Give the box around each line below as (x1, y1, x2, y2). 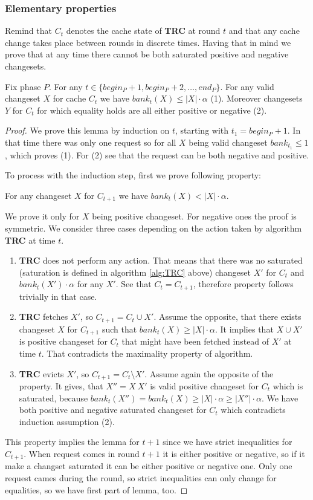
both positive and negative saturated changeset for (19, 403, 207, 416)
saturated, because (19, 391, 88, 404)
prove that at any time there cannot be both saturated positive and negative (5, 48, 289, 60)
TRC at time (5, 233, 56, 246)
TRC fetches (19, 310, 68, 323)
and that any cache (228, 24, 300, 37)
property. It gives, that (19, 380, 103, 392)
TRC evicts (19, 367, 64, 380)
